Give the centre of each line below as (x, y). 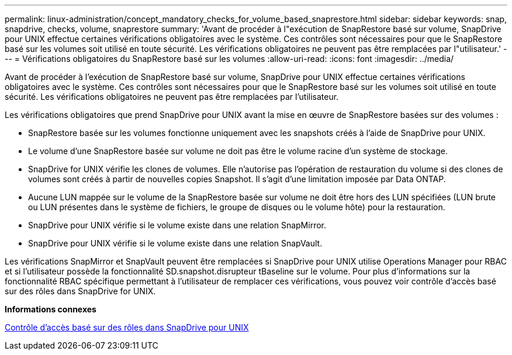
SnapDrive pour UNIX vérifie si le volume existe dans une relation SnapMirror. (177, 225)
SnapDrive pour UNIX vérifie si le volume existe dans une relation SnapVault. (175, 243)
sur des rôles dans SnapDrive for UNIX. (80, 291)
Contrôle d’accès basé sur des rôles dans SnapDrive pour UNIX (127, 327)
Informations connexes (51, 309)
